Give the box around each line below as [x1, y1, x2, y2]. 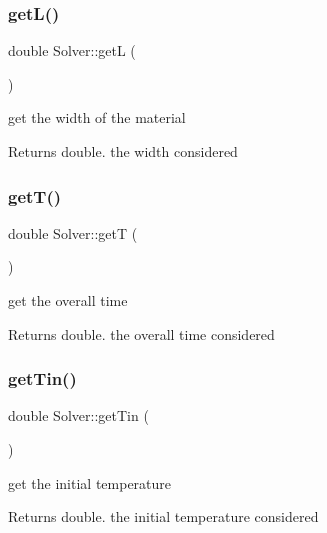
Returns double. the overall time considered [8, 323, 275, 344]
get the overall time [8, 290, 128, 310]
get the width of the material [8, 107, 186, 128]
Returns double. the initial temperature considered [8, 506, 319, 527]
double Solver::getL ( [8, 40, 136, 61]
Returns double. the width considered [8, 141, 238, 161]
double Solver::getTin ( [8, 405, 149, 426]
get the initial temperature [8, 472, 172, 493]
